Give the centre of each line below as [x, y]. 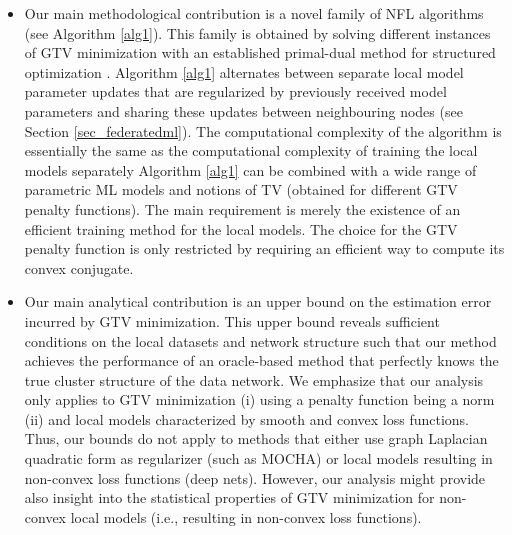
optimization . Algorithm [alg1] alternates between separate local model [244, 71]
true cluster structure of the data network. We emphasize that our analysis [254, 379]
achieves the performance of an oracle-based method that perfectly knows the [261, 360]
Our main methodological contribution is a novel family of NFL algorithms [254, 13]
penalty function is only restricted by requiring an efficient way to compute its [264, 248]
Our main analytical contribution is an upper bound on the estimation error [258, 301]
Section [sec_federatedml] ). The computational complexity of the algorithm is [263, 130]
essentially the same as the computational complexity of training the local [251, 150]
